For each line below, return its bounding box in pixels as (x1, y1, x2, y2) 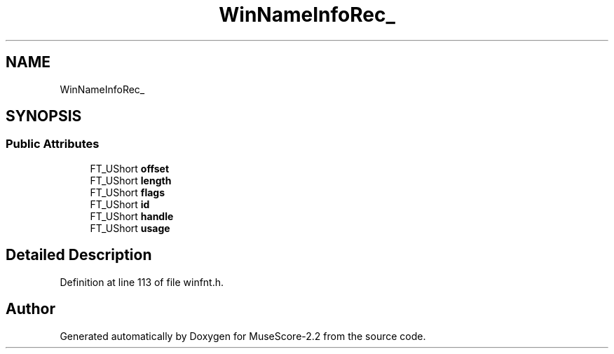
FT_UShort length (90, 174, 172, 186)
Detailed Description (6, 246, 152, 264)
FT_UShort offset (90, 162, 170, 175)
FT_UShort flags (90, 186, 165, 198)
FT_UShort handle (90, 210, 174, 222)
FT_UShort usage (90, 222, 170, 234)
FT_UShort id (90, 198, 150, 210)
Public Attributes (6, 137, 100, 151)
